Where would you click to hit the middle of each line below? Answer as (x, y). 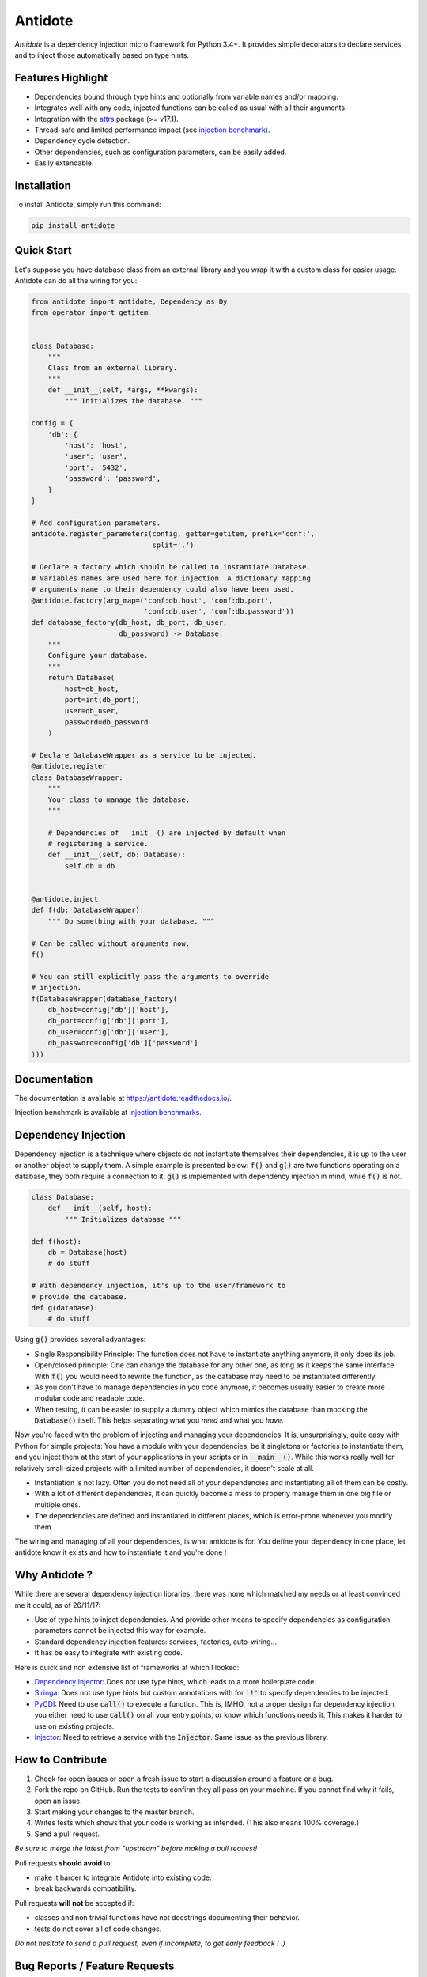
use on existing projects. (74, 1726)
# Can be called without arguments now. (110, 943)
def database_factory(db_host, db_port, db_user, (129, 622)
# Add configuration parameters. (96, 523)
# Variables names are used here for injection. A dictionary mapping (171, 578)
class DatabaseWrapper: (77, 777)
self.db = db (90, 866)
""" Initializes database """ (123, 1219)
